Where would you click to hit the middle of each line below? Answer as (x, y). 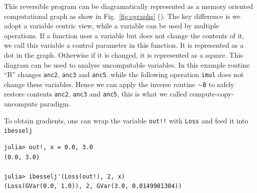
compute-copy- (212, 94)
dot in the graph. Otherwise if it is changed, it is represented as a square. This (124, 54)
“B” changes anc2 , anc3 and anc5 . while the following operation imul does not (124, 74)
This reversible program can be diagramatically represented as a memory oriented (129, 6)
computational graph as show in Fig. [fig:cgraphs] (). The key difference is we (122, 16)
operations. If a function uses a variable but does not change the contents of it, (124, 35)
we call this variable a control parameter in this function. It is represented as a (124, 45)
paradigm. (55, 104)
